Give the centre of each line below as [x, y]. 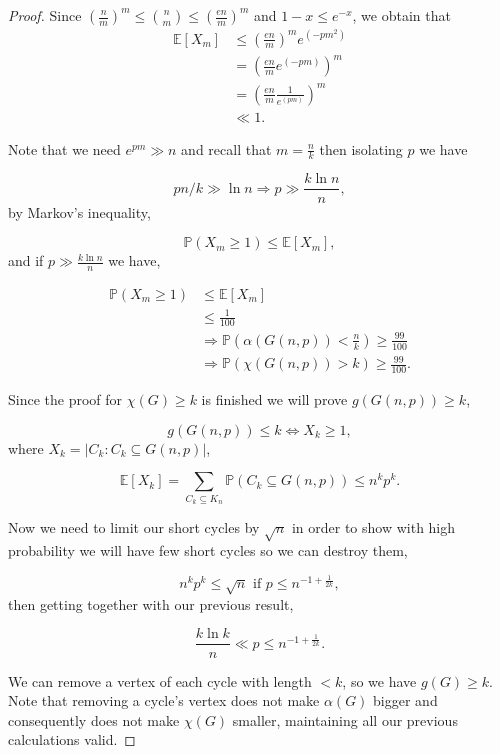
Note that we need [64, 148]
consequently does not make [94, 719]
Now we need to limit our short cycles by [134, 527]
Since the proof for [65, 399]
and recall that [226, 148]
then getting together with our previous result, [151, 603]
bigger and [405, 700]
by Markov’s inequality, [79, 211]
